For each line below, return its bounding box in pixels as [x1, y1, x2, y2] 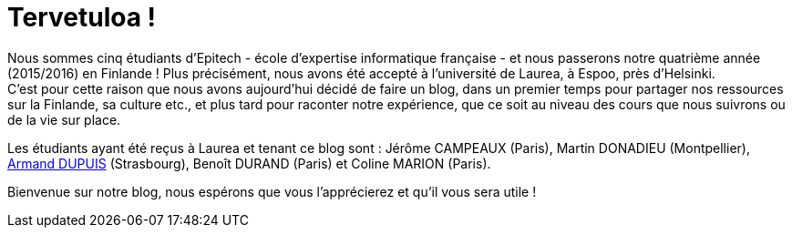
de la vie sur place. [7, 111, 121, 128]
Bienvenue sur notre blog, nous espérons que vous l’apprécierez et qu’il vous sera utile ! [7, 183, 537, 199]
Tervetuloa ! [7, 2, 157, 33]
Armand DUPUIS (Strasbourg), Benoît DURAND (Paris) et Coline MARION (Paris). [7, 155, 491, 171]
